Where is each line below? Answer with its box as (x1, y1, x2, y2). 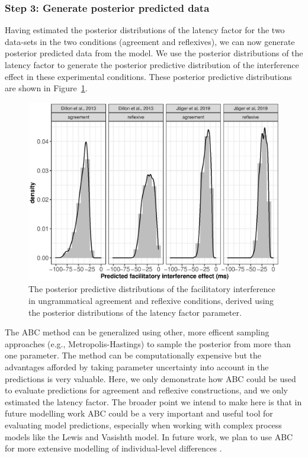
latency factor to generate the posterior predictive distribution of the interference (5, 59, 299, 71)
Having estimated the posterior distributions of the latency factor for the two (5, 24, 285, 36)
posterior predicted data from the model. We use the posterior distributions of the (5, 47, 303, 59)
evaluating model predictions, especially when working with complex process (5, 418, 282, 431)
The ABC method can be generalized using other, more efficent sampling (5, 326, 269, 338)
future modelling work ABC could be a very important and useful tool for (5, 407, 273, 419)
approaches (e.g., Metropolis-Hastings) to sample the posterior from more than (5, 337, 291, 350)
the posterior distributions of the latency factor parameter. (28, 306, 242, 318)
